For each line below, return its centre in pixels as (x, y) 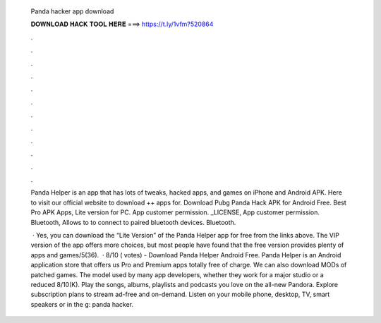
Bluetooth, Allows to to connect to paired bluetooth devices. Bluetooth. (133, 222)
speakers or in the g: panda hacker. (82, 304)
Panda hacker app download (72, 11)
